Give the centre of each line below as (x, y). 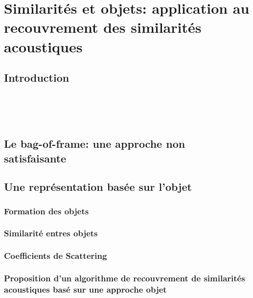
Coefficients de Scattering (56, 256)
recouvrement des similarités (103, 27)
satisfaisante (35, 158)
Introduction (37, 78)
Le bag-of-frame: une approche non (95, 144)
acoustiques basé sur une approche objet (85, 289)
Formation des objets (46, 211)
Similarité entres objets (51, 233)
